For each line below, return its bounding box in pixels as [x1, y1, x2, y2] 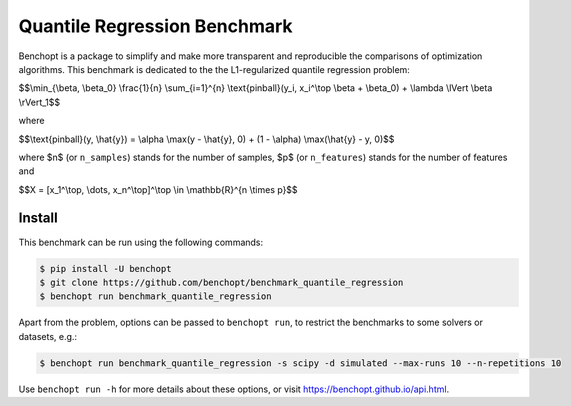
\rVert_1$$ [18, 96, 61, 108]
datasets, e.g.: [18, 330, 78, 342]
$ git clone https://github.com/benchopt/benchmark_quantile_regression [39, 276, 404, 288]
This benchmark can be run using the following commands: [18, 236, 264, 248]
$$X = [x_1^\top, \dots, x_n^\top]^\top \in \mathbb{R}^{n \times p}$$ [18, 183, 299, 195]
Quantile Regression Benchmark [18, 15, 294, 37]
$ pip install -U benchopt [39, 263, 172, 274]
